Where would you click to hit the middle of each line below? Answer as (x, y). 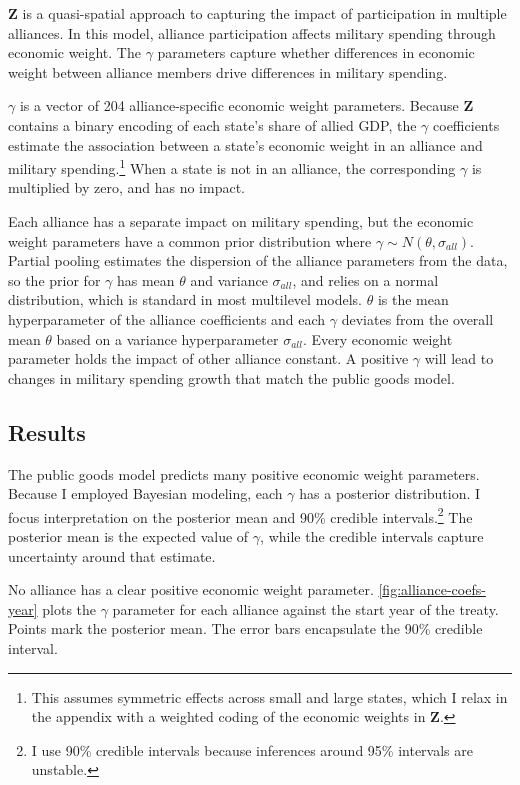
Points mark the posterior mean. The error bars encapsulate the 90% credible (245, 628)
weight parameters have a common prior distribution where (190, 240)
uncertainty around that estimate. (112, 555)
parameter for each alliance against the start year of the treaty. (305, 608)
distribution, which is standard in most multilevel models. (185, 299)
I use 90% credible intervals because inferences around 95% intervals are (252, 749)
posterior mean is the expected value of (128, 535)
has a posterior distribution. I (390, 493)
